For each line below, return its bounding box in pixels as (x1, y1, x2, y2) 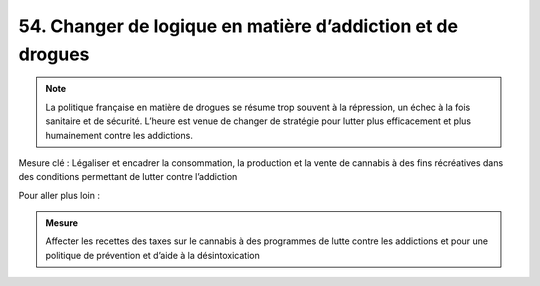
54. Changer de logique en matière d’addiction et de (18, 15, 459, 37)
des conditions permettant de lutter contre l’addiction (18, 171, 238, 183)
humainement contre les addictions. (45, 129, 194, 141)
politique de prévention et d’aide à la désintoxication (45, 249, 260, 261)
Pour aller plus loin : (18, 189, 100, 201)
